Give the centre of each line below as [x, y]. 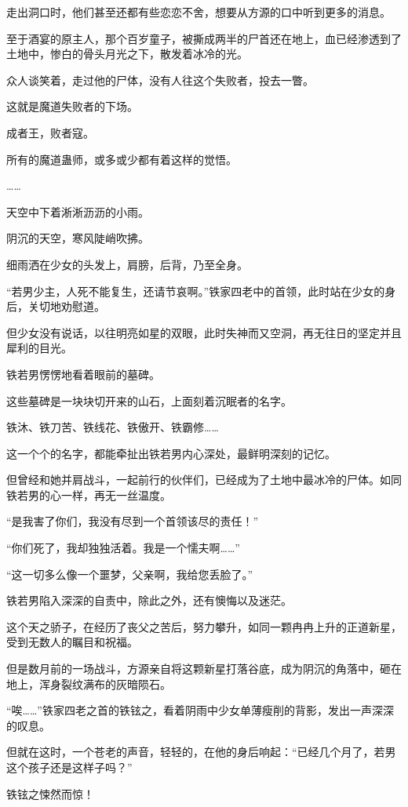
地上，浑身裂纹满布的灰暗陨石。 [89, 683]
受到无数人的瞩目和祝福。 [72, 642]
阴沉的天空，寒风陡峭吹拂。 [78, 238]
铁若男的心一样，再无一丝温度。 [89, 494]
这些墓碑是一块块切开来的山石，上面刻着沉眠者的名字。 [149, 400]
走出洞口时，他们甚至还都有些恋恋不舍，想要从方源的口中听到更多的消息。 [199, 12]
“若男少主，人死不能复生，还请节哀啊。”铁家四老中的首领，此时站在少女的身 [201, 291]
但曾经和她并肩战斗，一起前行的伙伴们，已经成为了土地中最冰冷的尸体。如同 [204, 480]
